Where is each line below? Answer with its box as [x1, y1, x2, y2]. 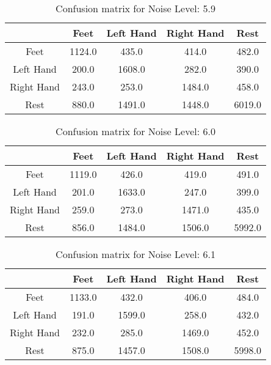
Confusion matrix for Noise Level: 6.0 [56, 124, 215, 138]
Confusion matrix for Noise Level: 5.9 [56, 1, 215, 15]
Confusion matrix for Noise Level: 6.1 [56, 247, 215, 261]
